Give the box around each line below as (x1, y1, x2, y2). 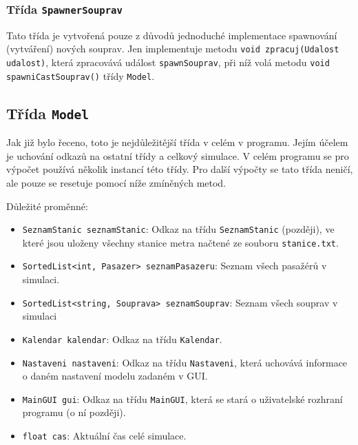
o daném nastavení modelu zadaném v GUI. (22, 369, 208, 383)
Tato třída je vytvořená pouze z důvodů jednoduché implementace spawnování (6, 28, 337, 42)
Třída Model (6, 102, 89, 123)
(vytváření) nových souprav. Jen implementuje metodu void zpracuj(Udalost (6, 41, 339, 56)
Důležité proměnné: (6, 198, 88, 213)
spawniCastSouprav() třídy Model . (6, 68, 155, 83)
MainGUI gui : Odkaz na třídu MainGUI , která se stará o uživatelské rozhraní (22, 391, 343, 406)
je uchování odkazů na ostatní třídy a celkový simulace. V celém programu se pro (6, 148, 349, 163)
